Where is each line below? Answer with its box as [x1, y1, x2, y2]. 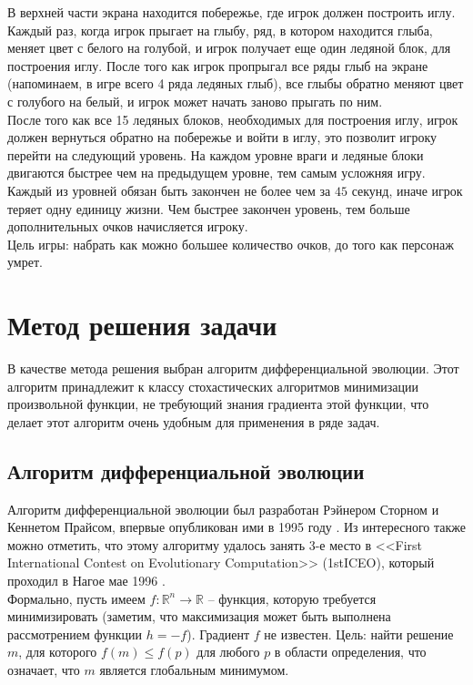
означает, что [7, 659, 80, 679]
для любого [196, 642, 260, 661]
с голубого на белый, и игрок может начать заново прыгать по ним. [7, 91, 383, 110]
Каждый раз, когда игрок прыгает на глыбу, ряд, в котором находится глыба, [7, 20, 433, 39]
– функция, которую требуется [207, 588, 377, 608]
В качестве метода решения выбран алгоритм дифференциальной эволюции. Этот [7, 359, 459, 378]
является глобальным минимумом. [99, 659, 289, 679]
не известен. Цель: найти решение [264, 624, 454, 643]
